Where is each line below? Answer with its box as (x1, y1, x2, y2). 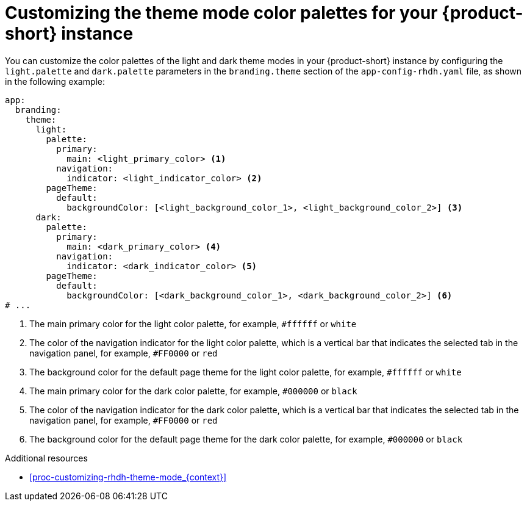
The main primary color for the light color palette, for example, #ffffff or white (29, 318, 357, 329)
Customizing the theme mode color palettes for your (5, 2, 438, 23)
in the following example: (5, 76, 106, 87)
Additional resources (5, 452, 88, 463)
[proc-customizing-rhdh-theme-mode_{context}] (29, 471, 227, 482)
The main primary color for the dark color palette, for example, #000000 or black (29, 385, 357, 396)
